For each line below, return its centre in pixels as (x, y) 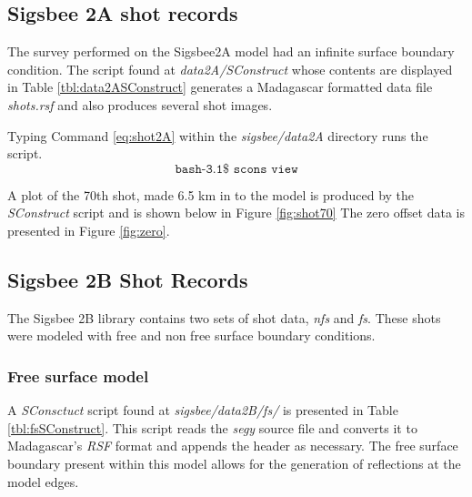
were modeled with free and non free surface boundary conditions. (191, 335)
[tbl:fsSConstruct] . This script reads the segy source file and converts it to (212, 427)
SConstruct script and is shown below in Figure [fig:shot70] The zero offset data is (236, 213)
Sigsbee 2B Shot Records (128, 279)
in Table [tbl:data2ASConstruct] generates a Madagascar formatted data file (220, 87)
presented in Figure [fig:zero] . (89, 230)
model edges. (43, 481)
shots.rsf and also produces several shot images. (140, 104)
